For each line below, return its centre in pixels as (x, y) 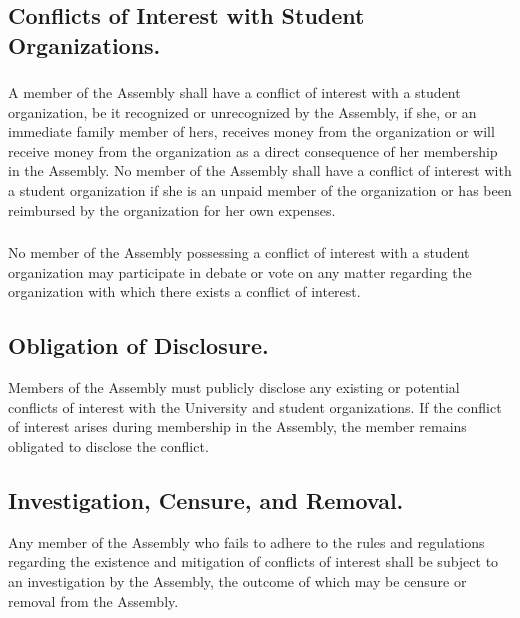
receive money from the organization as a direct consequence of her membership (253, 150)
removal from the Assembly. (93, 600)
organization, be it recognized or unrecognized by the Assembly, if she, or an (242, 111)
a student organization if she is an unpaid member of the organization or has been (260, 190)
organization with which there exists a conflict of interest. (184, 291)
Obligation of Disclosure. (138, 345)
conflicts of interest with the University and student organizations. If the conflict (255, 406)
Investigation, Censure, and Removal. (206, 499)
